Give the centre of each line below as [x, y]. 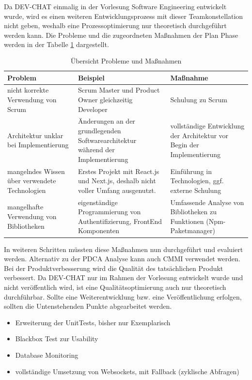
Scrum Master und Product [119, 90]
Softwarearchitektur [107, 140]
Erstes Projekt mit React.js [118, 171]
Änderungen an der [106, 121]
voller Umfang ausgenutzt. [117, 190]
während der [96, 150]
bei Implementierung [38, 145]
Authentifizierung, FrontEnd [120, 221]
